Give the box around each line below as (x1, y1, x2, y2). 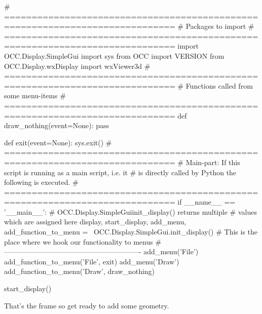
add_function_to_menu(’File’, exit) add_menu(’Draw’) (4, 256, 179, 266)
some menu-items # (4, 90, 66, 101)
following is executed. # (4, 177, 79, 187)
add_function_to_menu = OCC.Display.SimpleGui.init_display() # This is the (4, 226, 258, 237)
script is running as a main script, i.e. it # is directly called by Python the (4, 167, 237, 177)
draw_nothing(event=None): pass (4, 120, 109, 131)
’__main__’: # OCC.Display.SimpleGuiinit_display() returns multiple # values (4, 206, 257, 217)
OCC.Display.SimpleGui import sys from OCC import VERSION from (4, 50, 224, 61)
